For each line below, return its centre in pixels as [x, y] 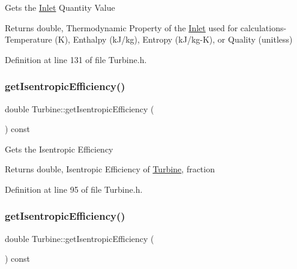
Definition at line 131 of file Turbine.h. [76, 59]
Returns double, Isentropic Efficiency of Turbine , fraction [110, 169]
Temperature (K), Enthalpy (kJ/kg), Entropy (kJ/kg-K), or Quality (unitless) [149, 39]
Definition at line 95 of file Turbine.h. [74, 189]
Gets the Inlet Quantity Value [60, 7]
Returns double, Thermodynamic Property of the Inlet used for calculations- [146, 27]
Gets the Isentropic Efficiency [59, 149]
